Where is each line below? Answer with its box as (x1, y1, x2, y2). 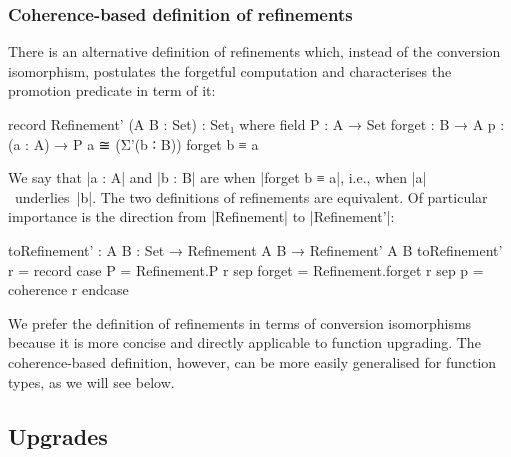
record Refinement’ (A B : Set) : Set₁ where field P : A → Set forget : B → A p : (8, 114, 505, 134)
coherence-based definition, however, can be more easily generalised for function (8, 351, 497, 372)
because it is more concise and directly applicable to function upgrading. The (8, 332, 481, 353)
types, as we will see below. (8, 371, 175, 392)
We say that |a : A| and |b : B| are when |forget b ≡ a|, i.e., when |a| (8, 167, 427, 188)
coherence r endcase (8, 279, 129, 300)
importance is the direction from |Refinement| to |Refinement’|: (8, 206, 395, 227)
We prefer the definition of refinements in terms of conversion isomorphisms (8, 312, 472, 333)
